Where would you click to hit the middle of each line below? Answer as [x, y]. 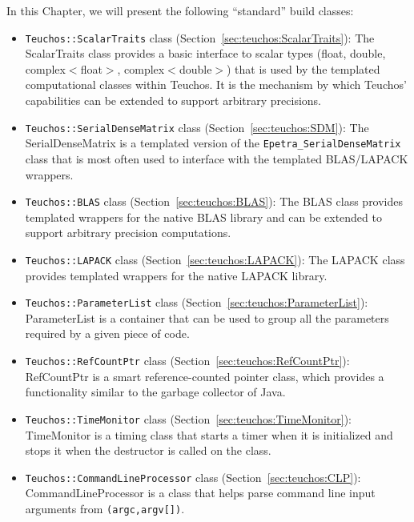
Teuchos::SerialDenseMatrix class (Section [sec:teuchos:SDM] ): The [197, 127]
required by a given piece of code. [107, 333]
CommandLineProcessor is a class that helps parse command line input [200, 493]
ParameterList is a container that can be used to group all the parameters [207, 317]
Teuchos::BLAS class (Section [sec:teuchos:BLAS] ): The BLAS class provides [214, 201]
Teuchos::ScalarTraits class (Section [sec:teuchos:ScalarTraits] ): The [200, 37]
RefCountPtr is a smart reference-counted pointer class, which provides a [205, 376]
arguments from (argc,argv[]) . [105, 508]
